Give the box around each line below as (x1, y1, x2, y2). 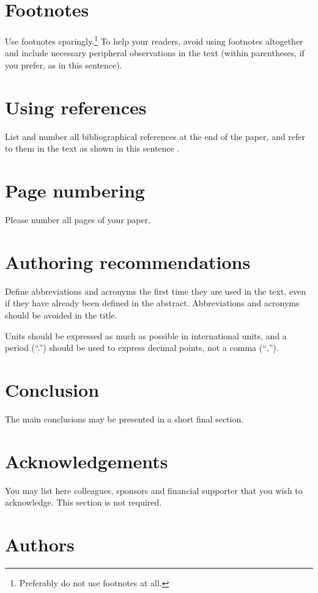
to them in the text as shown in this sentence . (5, 142, 180, 155)
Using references (5, 94, 147, 119)
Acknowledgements (5, 448, 168, 473)
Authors (5, 531, 75, 556)
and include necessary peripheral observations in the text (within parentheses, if (5, 46, 305, 59)
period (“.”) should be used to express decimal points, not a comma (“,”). (5, 341, 279, 354)
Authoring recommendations (5, 249, 251, 274)
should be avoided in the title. (5, 308, 117, 321)
